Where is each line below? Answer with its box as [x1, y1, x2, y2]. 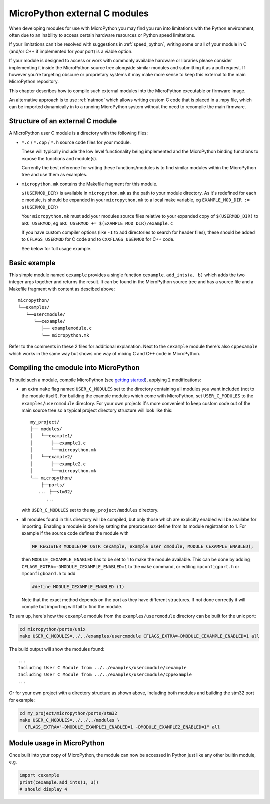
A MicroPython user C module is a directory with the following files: [9, 130, 148, 136]
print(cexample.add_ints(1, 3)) [19, 779, 99, 785]
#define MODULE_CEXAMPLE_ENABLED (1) [32, 584, 125, 590]
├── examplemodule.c [41, 325, 92, 331]
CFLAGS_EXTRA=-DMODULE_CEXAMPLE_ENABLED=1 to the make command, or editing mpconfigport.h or [21, 563, 240, 569]
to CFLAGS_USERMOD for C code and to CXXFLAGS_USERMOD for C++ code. [21, 236, 175, 242]
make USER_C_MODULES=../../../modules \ [19, 717, 120, 723]
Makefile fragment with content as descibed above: [9, 286, 115, 292]
